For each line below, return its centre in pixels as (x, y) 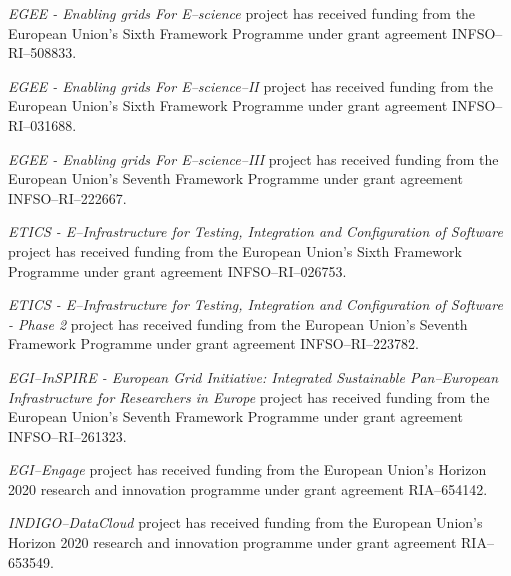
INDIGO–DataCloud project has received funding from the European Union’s (245, 522)
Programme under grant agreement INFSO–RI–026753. (177, 270)
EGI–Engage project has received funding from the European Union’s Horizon (247, 469)
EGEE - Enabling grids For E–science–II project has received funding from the (251, 85)
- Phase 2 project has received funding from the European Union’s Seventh (238, 323)
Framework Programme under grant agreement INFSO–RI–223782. (213, 343)
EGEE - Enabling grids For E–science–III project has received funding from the (253, 158)
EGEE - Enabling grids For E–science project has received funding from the (242, 13)
